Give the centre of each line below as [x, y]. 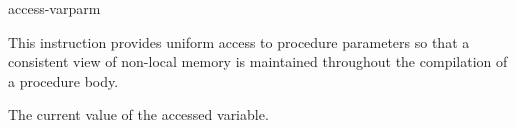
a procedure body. [63, 80]
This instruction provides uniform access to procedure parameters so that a [239, 41]
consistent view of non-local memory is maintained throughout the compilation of [258, 61]
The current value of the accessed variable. [138, 114]
